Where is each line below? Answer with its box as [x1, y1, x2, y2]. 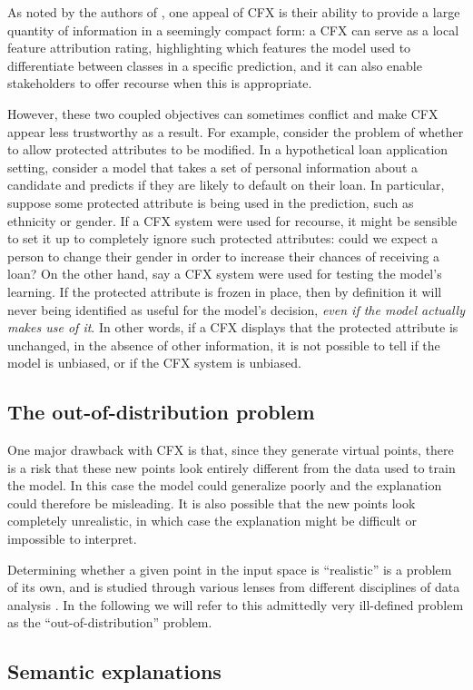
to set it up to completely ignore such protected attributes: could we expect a [7, 229, 439, 248]
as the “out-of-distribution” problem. [7, 613, 212, 632]
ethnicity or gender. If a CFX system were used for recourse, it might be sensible [7, 211, 458, 230]
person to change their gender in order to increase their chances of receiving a [7, 246, 440, 265]
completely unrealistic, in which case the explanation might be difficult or [7, 511, 417, 530]
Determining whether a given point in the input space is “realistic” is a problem [7, 559, 452, 578]
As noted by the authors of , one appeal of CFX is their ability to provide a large [7, 3, 460, 21]
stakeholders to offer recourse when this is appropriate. [7, 74, 312, 93]
